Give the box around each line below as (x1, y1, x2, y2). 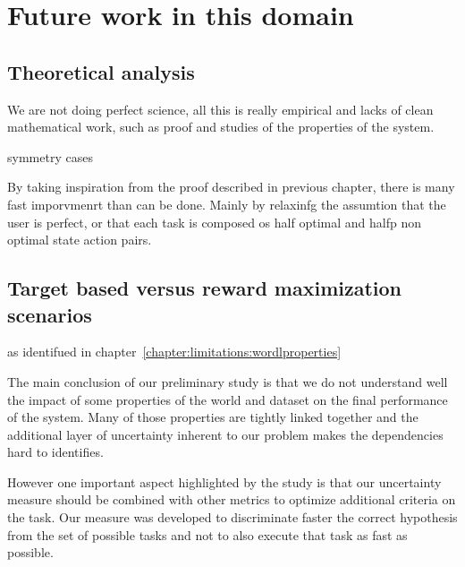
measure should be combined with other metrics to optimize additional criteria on (7, 490, 456, 509)
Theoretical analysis (7, 57, 195, 85)
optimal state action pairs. (7, 230, 152, 249)
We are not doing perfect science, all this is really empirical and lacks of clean (7, 99, 434, 118)
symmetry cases (7, 147, 93, 166)
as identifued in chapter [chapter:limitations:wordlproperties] (7, 342, 342, 361)
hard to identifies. (7, 442, 104, 461)
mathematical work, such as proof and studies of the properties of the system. (7, 117, 435, 136)
